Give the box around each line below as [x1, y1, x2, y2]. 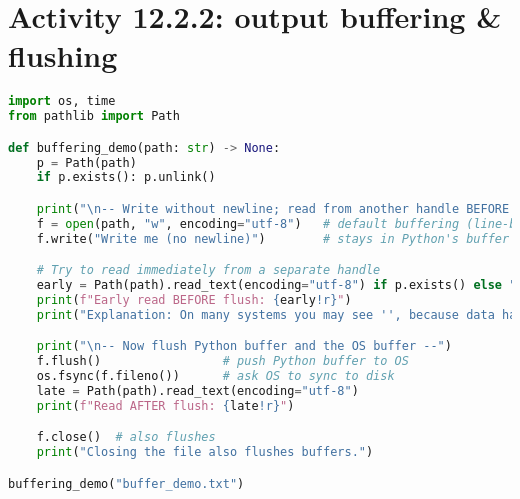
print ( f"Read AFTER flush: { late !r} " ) [36, 398, 295, 413]
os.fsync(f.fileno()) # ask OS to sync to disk [36, 369, 395, 384]
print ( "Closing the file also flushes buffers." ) [36, 445, 374, 460]
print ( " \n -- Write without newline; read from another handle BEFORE [36, 202, 510, 216]
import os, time [8, 94, 116, 109]
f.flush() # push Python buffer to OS [36, 354, 409, 369]
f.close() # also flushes [36, 430, 216, 445]
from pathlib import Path [8, 109, 180, 124]
